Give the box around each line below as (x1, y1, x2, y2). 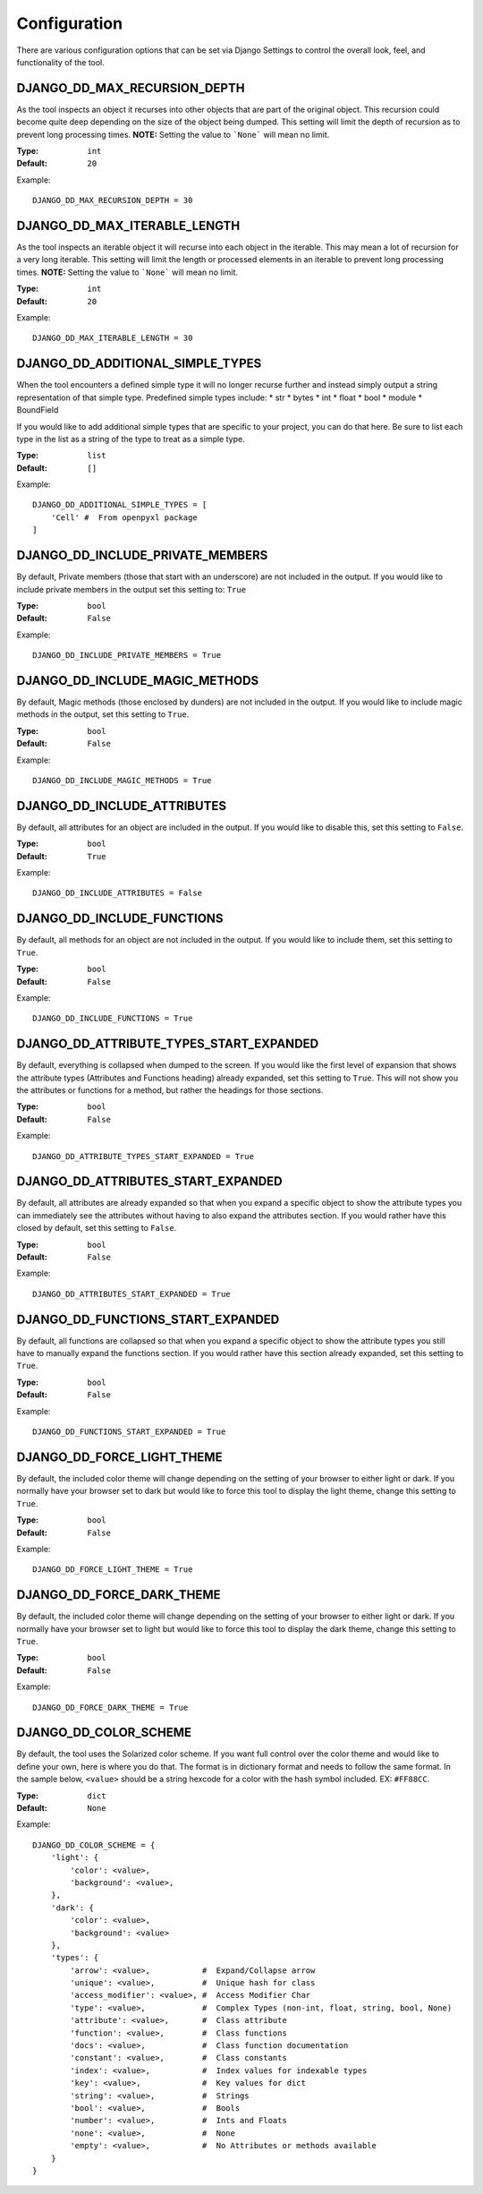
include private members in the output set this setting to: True (16, 584, 246, 594)
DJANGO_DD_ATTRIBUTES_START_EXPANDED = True (32, 1289, 232, 1299)
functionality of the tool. (16, 56, 105, 67)
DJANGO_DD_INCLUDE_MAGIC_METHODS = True (32, 775, 212, 785)
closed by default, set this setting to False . (16, 1223, 177, 1234)
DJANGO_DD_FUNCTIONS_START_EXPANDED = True (32, 1427, 226, 1437)
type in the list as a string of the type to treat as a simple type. (16, 433, 245, 444)
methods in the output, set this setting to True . (16, 709, 190, 720)
